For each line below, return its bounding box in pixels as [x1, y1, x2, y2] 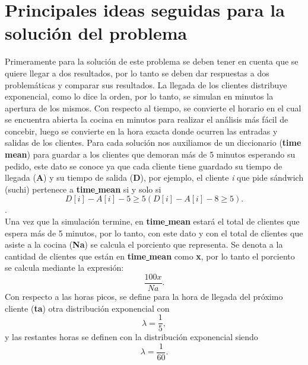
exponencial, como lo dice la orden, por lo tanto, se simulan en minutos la [5, 90, 274, 103]
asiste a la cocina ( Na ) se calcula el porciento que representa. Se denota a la [5, 238, 283, 251]
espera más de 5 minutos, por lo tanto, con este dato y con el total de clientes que [5, 226, 303, 239]
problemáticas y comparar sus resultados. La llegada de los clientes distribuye [5, 78, 287, 91]
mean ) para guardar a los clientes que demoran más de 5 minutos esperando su [5, 148, 296, 161]
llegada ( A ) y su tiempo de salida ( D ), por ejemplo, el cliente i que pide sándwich [5, 171, 304, 184]
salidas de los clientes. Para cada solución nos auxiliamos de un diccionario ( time [5, 136, 301, 149]
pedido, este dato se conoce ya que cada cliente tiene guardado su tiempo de [5, 159, 282, 172]
